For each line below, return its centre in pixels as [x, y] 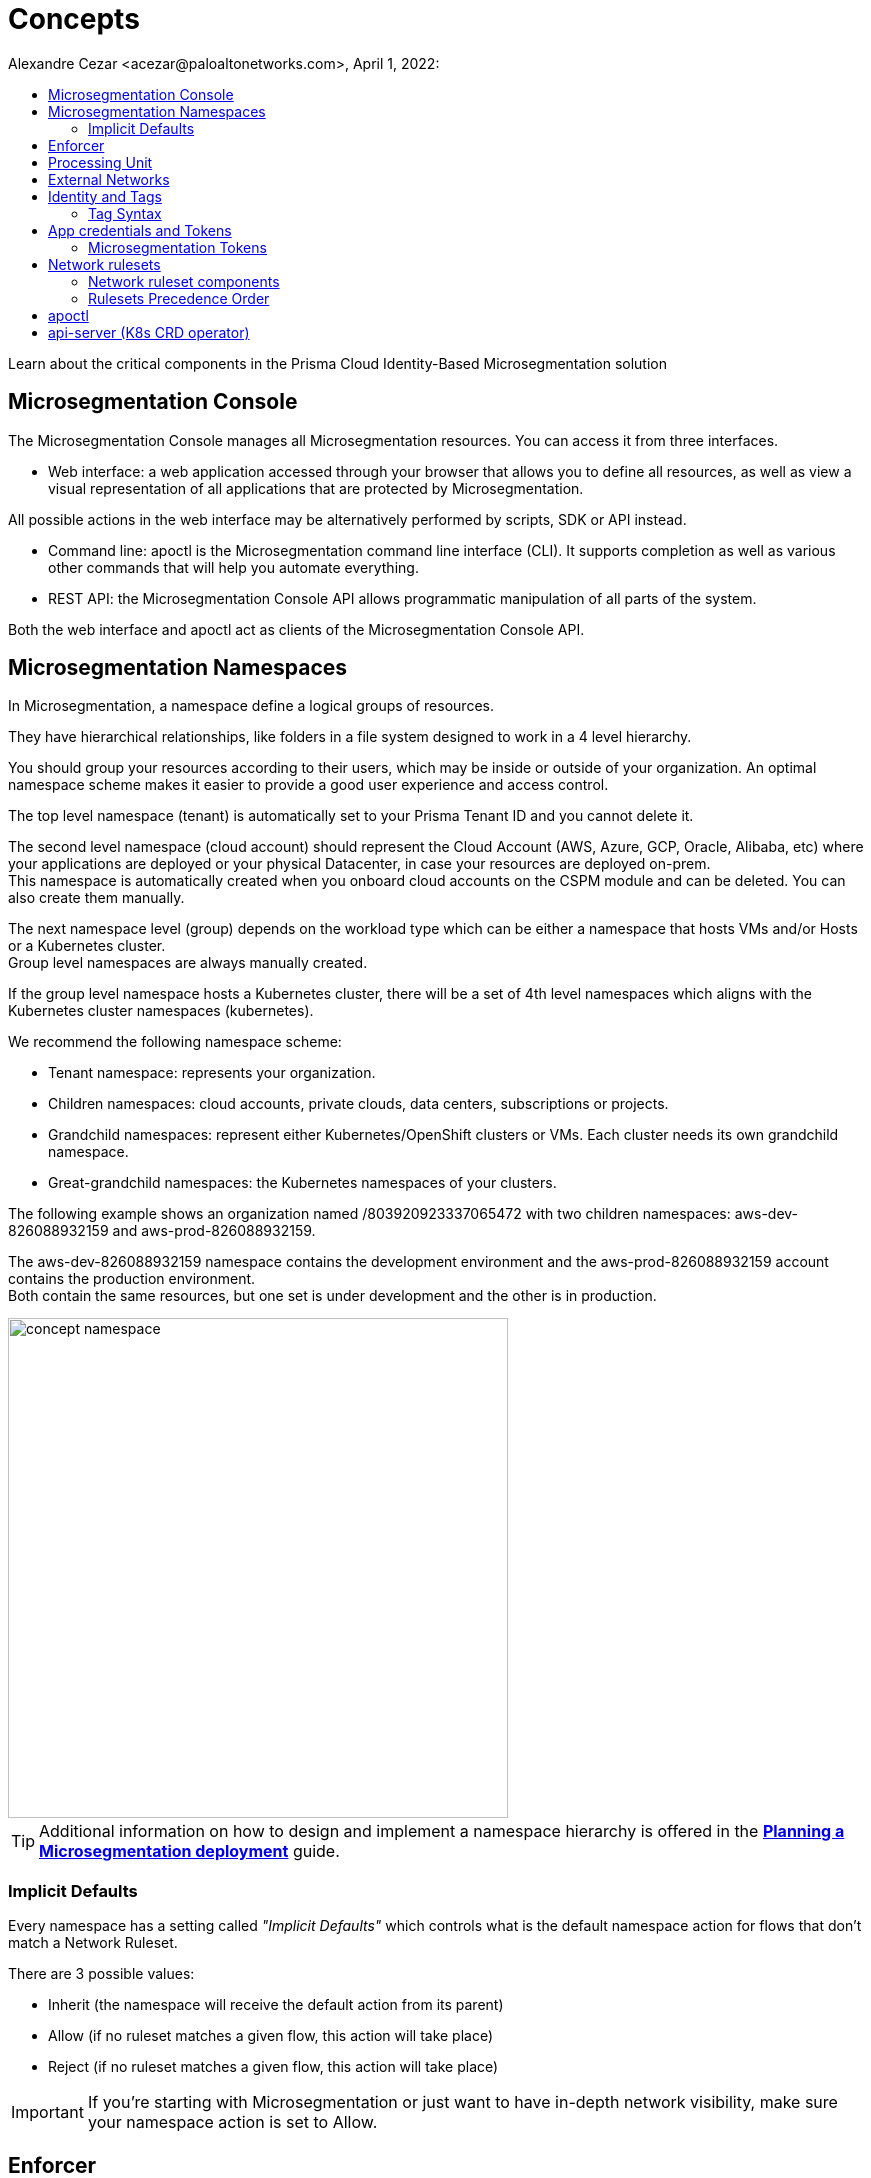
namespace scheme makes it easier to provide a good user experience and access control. [308, 785]
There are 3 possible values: [101, 1974]
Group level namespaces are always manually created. [188, 963]
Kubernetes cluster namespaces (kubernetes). [161, 1011]
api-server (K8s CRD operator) [149, 332]
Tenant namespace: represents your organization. [212, 1073]
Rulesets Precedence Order [179, 298]
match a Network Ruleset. [93, 1943]
